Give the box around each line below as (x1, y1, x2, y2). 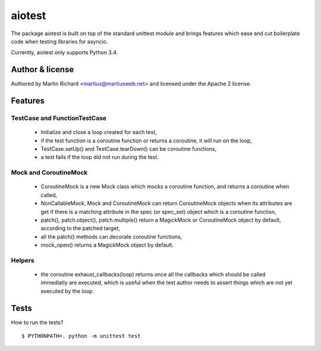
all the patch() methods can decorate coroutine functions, (40, 233, 182, 240)
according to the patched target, (40, 225, 120, 232)
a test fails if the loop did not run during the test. (40, 154, 159, 161)
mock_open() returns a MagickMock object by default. (40, 241, 174, 249)
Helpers (11, 256, 35, 265)
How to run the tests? (11, 319, 64, 326)
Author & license (11, 64, 74, 74)
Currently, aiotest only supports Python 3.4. (11, 49, 118, 56)
